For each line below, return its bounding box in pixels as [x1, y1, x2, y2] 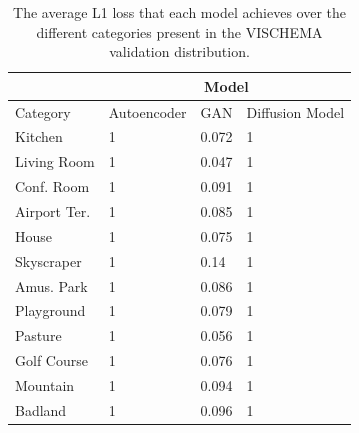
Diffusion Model [246, 101, 345, 122]
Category [15, 101, 71, 122]
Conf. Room [15, 176, 90, 197]
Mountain [15, 374, 75, 395]
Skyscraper [15, 250, 82, 271]
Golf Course [15, 350, 88, 371]
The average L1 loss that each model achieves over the [13, 2, 346, 22]
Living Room [15, 151, 95, 172]
